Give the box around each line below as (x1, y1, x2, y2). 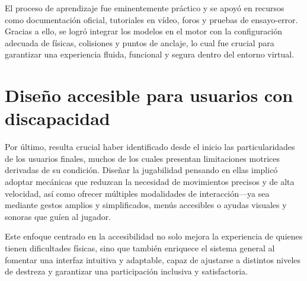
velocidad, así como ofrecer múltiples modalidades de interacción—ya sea (5, 187, 270, 199)
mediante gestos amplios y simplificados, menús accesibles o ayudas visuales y (5, 199, 287, 211)
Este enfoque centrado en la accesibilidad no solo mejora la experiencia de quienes (5, 230, 303, 242)
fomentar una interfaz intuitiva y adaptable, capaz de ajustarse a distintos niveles (5, 253, 301, 266)
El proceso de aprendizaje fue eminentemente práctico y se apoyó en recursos (5, 2, 284, 14)
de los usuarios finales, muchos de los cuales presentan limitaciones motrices (5, 152, 280, 164)
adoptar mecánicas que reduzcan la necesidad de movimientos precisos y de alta (5, 175, 295, 188)
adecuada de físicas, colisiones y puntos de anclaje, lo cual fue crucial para (5, 36, 274, 49)
